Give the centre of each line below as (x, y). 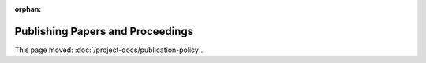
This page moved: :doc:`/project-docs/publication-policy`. (109, 50)
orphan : (28, 9)
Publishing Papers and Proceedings (104, 31)
